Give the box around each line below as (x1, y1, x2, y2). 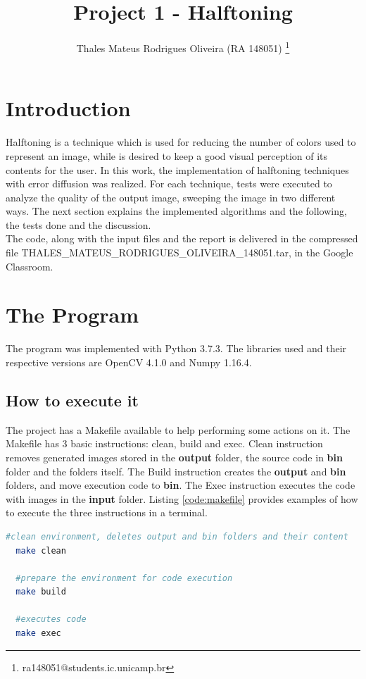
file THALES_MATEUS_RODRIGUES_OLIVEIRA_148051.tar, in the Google (6, 245, 353, 260)
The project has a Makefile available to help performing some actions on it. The (6, 422, 351, 437)
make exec (15, 628, 61, 639)
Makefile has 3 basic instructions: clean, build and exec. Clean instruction (6, 436, 323, 451)
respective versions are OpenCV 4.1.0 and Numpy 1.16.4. (6, 354, 252, 369)
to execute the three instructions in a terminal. (6, 505, 208, 520)
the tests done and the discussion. (6, 217, 151, 232)
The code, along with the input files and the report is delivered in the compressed (6, 231, 358, 246)
